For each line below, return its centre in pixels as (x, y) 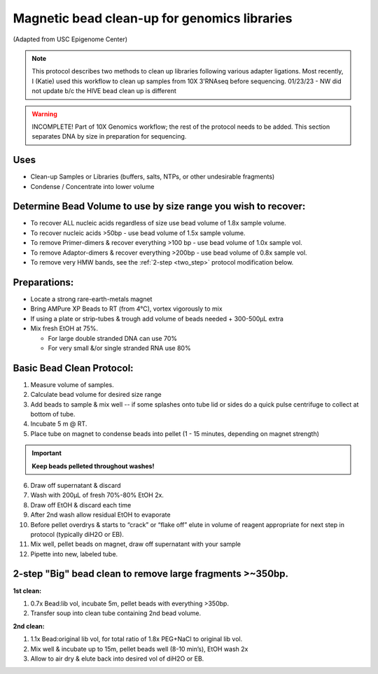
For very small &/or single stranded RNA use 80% (120, 348)
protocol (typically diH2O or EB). (77, 534)
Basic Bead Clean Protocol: (73, 368)
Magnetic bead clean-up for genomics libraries (153, 18)
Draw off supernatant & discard (76, 485)
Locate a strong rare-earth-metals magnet (91, 299)
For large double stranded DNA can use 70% (113, 338)
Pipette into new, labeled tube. (74, 554)
